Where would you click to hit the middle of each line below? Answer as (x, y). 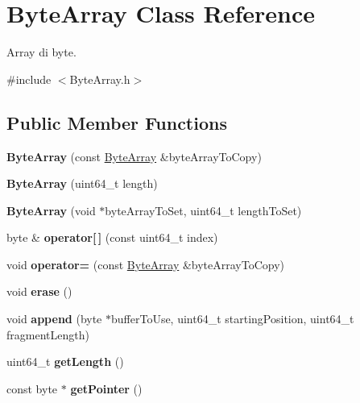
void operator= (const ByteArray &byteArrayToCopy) (146, 264)
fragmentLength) (48, 334)
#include (29, 79)
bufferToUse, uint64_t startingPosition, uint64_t (233, 319)
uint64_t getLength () (65, 361)
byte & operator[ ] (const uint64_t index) (112, 237)
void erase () (39, 291)
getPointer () (106, 388)
